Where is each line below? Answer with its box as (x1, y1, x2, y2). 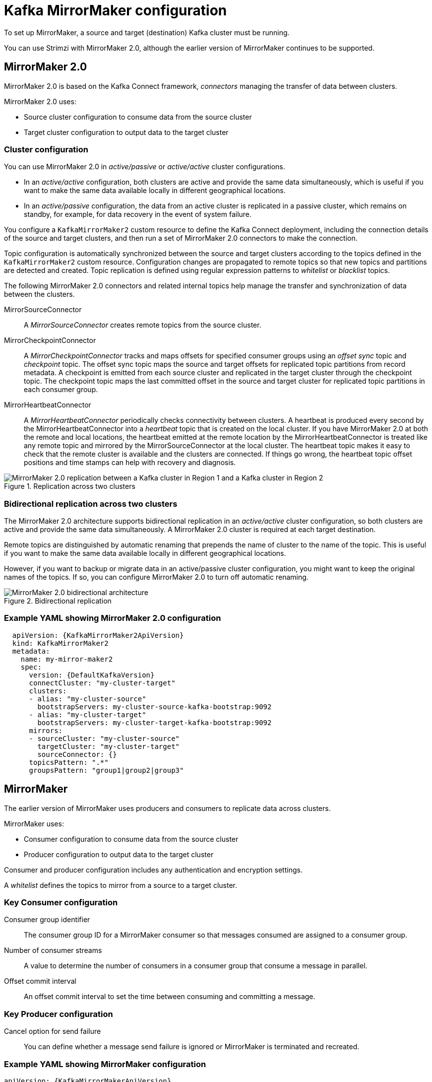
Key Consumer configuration (4, 897, 118, 908)
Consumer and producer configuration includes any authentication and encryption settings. (4, 865, 303, 874)
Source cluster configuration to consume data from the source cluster (24, 112, 252, 121)
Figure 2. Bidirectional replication (4, 597, 112, 606)
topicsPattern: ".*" (29, 758, 109, 766)
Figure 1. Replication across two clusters (4, 482, 135, 491)
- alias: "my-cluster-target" (29, 710, 146, 719)
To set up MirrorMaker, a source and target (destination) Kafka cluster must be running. (4, 28, 290, 37)
